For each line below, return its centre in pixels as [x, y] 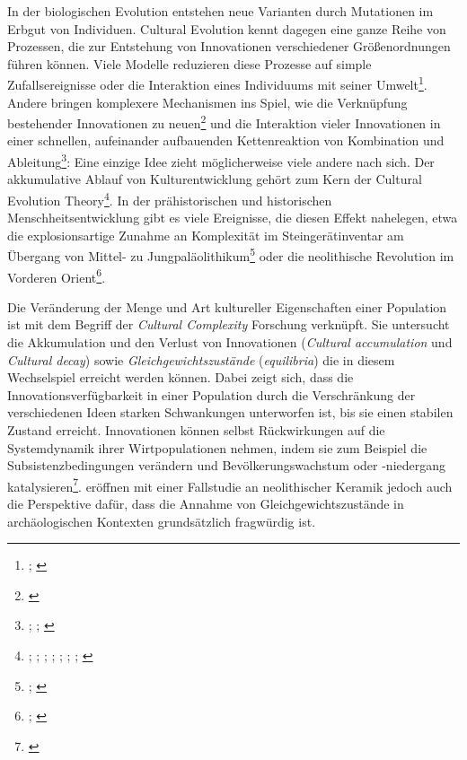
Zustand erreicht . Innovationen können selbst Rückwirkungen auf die [196, 430]
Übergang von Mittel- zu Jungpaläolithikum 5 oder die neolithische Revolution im [231, 254]
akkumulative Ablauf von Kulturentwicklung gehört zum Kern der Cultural [215, 179]
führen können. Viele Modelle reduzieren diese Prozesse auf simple [189, 63]
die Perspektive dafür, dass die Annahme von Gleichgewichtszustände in [206, 504]
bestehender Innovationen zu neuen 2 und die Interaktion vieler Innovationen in [224, 122]
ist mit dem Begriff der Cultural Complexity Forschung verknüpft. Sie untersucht [229, 324]
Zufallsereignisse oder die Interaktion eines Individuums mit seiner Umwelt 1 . [217, 83]
